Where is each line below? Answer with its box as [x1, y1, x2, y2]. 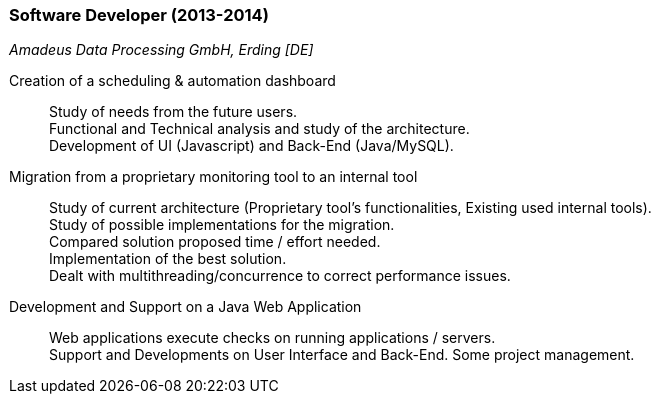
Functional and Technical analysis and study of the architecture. [49, 120, 470, 138]
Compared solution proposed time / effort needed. [49, 233, 381, 251]
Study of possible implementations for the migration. [49, 216, 395, 234]
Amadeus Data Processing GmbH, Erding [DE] [9, 41, 314, 59]
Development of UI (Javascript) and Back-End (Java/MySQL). [49, 137, 454, 155]
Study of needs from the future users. [49, 103, 298, 121]
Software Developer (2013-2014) [9, 5, 269, 25]
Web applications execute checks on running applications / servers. [49, 329, 496, 347]
